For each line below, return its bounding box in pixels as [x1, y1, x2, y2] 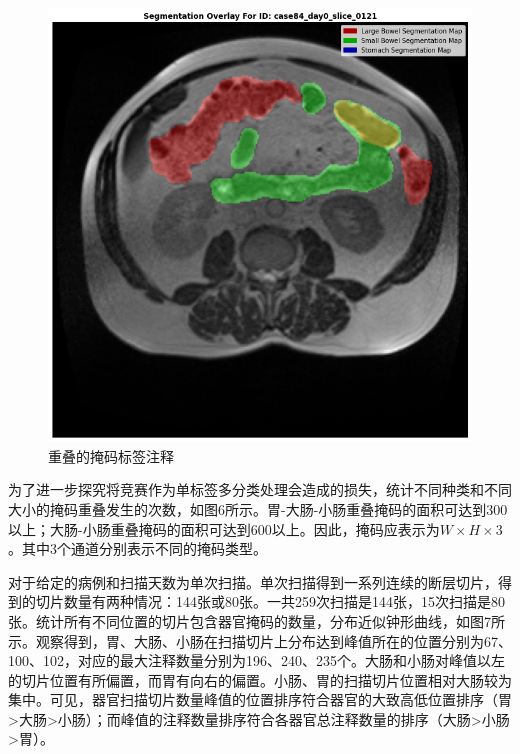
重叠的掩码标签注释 [48, 445, 174, 466]
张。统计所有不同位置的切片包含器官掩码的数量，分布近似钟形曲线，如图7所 [8, 610, 505, 631]
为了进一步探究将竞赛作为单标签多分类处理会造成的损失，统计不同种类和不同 [8, 479, 512, 500]
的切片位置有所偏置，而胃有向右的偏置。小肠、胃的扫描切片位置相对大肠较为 [8, 669, 512, 690]
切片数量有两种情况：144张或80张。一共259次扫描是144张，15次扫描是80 [35, 591, 505, 612]
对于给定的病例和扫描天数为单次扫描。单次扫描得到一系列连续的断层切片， [8, 571, 498, 592]
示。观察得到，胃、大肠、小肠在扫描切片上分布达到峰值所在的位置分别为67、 [8, 630, 512, 651]
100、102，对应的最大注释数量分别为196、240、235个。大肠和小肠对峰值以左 [8, 650, 505, 671]
